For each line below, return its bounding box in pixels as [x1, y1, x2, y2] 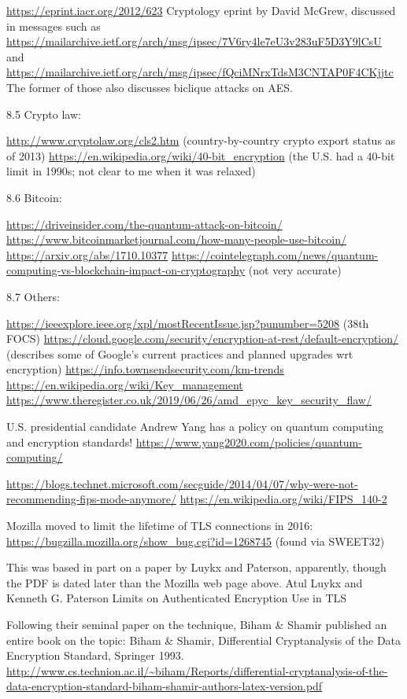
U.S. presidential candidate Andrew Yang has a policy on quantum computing [6, 418, 384, 435]
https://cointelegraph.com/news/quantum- [171, 246, 379, 263]
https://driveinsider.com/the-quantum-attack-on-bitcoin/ [6, 215, 283, 232]
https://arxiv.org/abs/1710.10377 [6, 246, 168, 263]
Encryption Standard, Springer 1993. [6, 647, 184, 664]
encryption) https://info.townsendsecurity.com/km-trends [6, 361, 284, 377]
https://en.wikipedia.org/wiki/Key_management [6, 376, 243, 392]
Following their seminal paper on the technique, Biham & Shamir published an [6, 616, 387, 632]
